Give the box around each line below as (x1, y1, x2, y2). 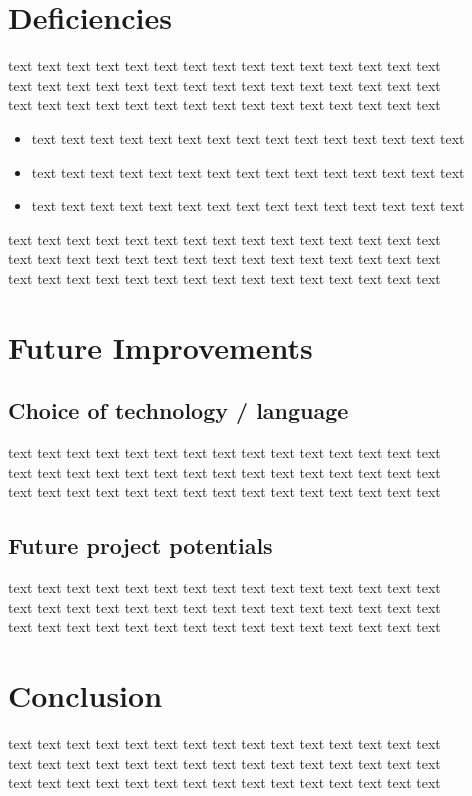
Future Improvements (8, 326, 313, 367)
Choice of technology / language (8, 395, 349, 426)
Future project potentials (8, 530, 273, 561)
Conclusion (8, 675, 163, 715)
